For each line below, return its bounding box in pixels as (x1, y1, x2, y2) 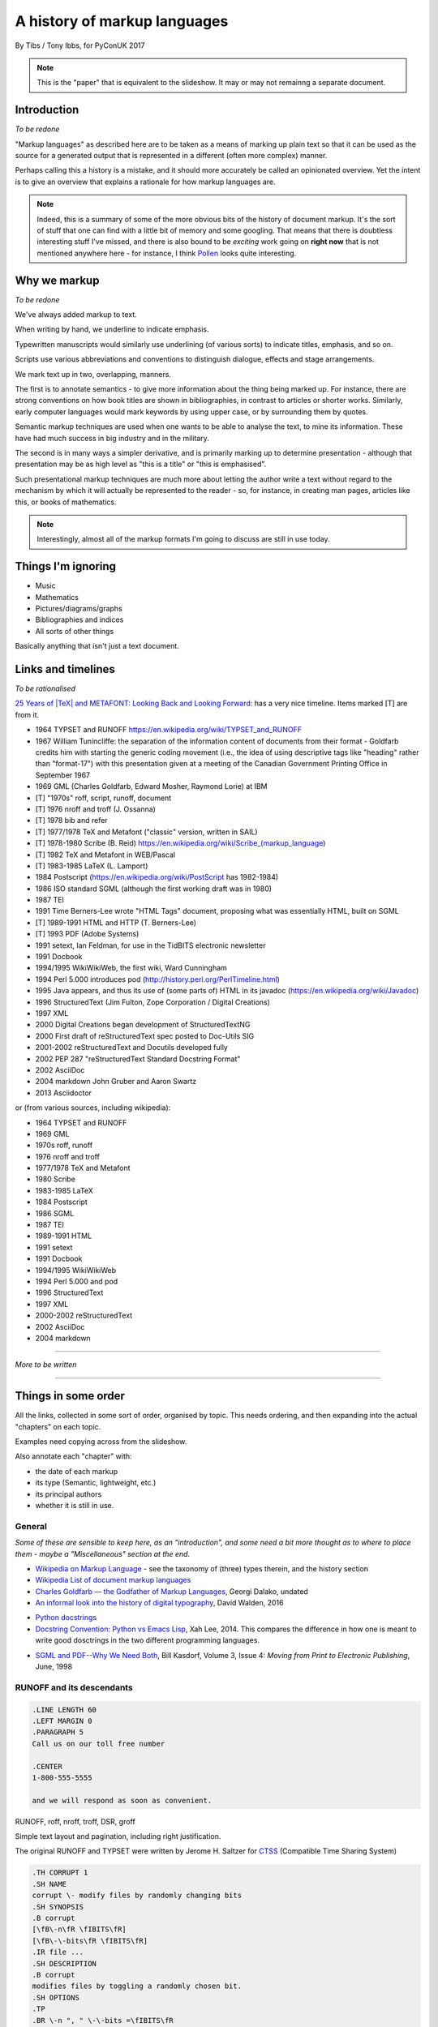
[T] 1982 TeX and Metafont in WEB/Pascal (35, 850, 176, 859)
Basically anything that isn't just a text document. (15, 641, 180, 651)
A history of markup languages (15, 12, 229, 30)
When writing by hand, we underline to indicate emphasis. (15, 324, 210, 334)
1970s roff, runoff (35, 1140, 93, 1151)
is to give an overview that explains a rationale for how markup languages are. (15, 177, 276, 186)
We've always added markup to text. (15, 310, 137, 319)
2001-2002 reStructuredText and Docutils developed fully (35, 1043, 229, 1052)
